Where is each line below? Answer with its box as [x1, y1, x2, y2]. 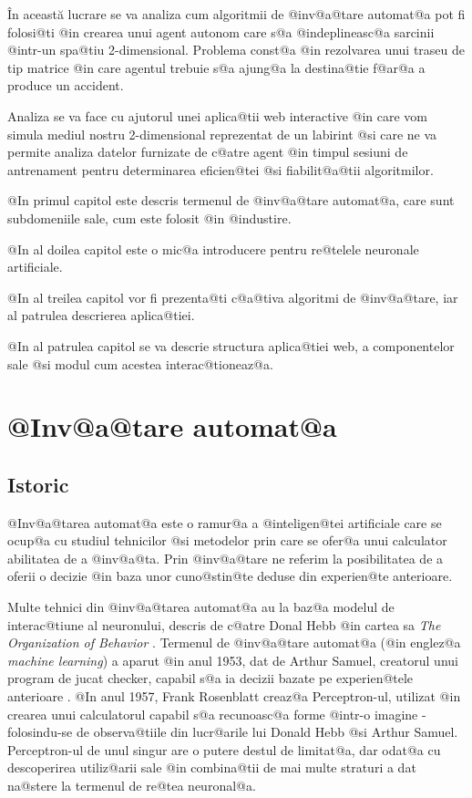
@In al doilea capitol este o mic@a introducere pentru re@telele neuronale [7, 239, 419, 258]
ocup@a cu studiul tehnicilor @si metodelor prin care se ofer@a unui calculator [7, 531, 447, 550]
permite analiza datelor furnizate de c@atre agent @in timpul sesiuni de [7, 142, 408, 161]
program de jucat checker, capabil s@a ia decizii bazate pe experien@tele [7, 668, 414, 688]
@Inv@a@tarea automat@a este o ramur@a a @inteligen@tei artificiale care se [7, 513, 442, 532]
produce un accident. [7, 76, 124, 95]
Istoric [7, 470, 69, 498]
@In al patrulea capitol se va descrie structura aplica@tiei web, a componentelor [7, 336, 455, 355]
